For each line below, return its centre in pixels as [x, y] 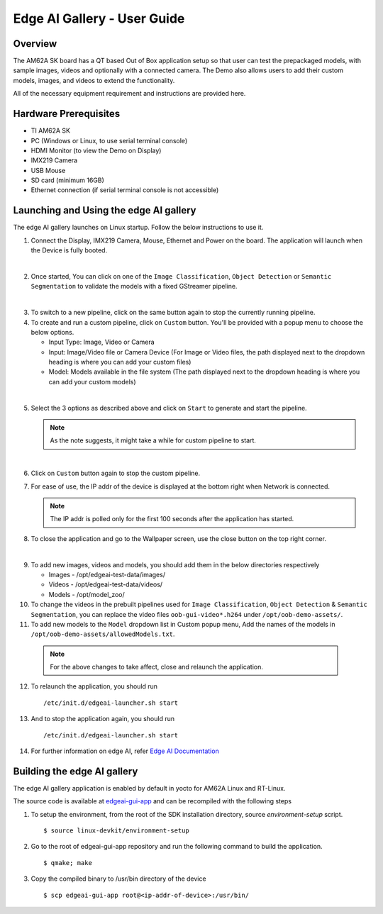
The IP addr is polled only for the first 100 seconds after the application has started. [172, 519]
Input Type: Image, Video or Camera [102, 342]
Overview [35, 44]
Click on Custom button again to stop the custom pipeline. [116, 473]
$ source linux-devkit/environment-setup [116, 831]
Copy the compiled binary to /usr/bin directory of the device [118, 879]
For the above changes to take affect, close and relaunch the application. [157, 667]
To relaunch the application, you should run [94, 686]
